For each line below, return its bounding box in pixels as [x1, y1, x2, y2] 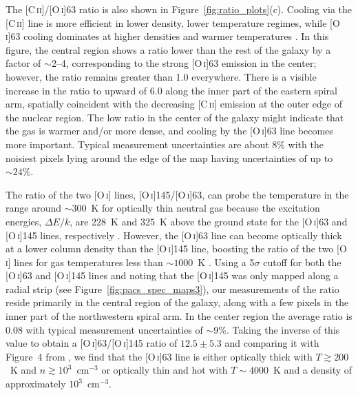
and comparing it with [224, 336, 319, 350]
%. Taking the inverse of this [218, 322, 340, 336]
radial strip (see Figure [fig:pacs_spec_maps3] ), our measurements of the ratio [6, 281, 339, 296]
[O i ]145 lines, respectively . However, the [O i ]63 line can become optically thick [6, 227, 342, 242]
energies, [6, 214, 42, 228]
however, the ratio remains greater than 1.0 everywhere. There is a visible [6, 69, 317, 83]
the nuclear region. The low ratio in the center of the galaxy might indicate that [6, 110, 344, 124]
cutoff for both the [263, 254, 341, 269]
